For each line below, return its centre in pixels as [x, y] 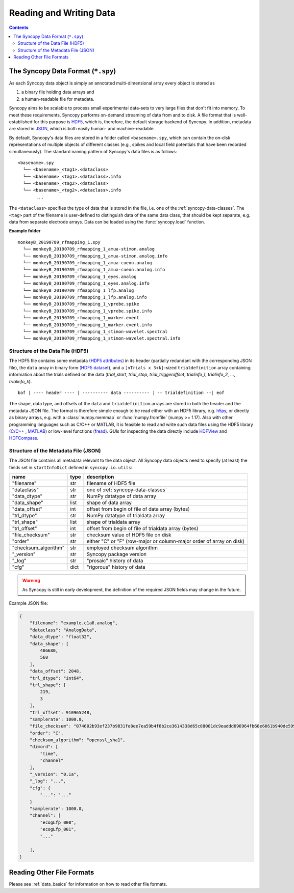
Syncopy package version [117, 554]
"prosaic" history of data [115, 561]
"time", [49, 753]
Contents [19, 28]
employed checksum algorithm [122, 548]
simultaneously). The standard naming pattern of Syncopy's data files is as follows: [93, 151]
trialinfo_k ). [20, 381]
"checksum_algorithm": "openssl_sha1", [78, 740]
